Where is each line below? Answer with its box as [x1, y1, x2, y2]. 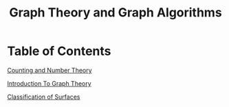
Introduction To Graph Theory [7, 79, 91, 87]
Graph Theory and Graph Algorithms [9, 5, 222, 21]
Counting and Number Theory [7, 66, 92, 74]
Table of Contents [7, 43, 111, 59]
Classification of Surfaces [7, 93, 80, 101]
